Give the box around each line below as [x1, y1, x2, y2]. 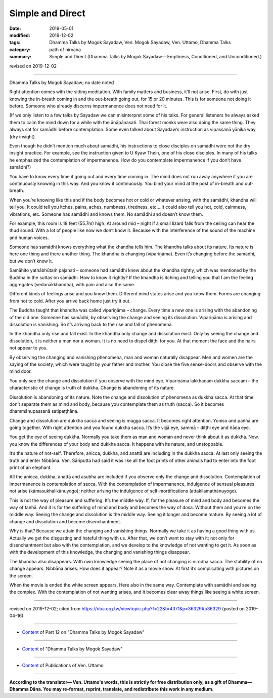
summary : [9, 54, 32, 60]
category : [9, 46, 31, 53]
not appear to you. [9, 345, 48, 351]
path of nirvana [49, 46, 81, 53]
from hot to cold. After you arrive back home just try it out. [9, 298, 131, 304]
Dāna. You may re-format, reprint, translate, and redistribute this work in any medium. [29, 686, 214, 692]
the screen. [9, 572, 33, 578]
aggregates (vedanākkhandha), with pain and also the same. [9, 282, 135, 288]
